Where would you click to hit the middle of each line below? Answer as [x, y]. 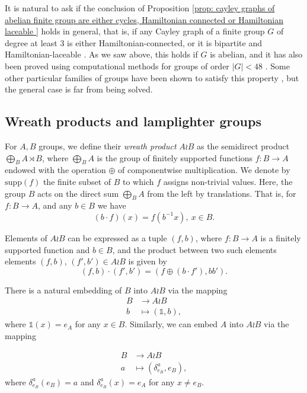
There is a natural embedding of [63, 290]
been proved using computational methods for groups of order [117, 65]
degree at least [31, 42]
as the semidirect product [243, 146]
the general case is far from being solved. [79, 89]
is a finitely [281, 237]
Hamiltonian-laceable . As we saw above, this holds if [101, 54]
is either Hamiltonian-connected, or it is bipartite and [164, 42]
